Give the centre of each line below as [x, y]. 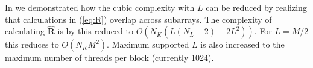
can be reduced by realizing [256, 7]
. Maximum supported [148, 44]
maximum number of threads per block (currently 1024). [109, 57]
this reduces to [32, 44]
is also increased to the [242, 44]
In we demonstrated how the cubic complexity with [100, 7]
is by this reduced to [95, 31]
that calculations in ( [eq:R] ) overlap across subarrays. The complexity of [138, 19]
